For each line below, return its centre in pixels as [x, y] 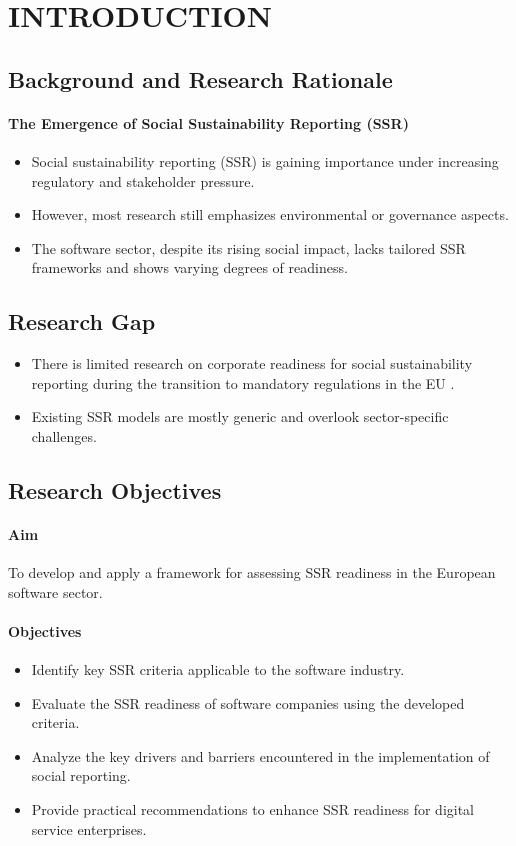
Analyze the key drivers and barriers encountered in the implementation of [260, 755]
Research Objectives [115, 489]
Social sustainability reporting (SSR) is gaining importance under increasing [265, 160]
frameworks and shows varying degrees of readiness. [189, 267]
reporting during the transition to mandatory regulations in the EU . [243, 382]
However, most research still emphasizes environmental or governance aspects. [270, 214]
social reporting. [81, 775]
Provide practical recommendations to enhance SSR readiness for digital [253, 809]
